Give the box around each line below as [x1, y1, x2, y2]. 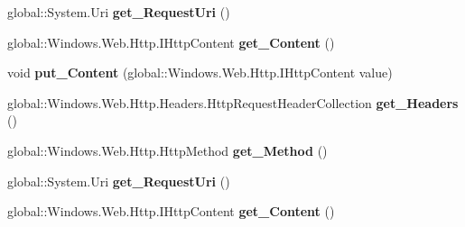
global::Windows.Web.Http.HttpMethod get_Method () [7, 141, 328, 159]
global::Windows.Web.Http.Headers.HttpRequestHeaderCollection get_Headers [7, 93, 459, 112]
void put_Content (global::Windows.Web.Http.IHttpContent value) [7, 63, 393, 82]
